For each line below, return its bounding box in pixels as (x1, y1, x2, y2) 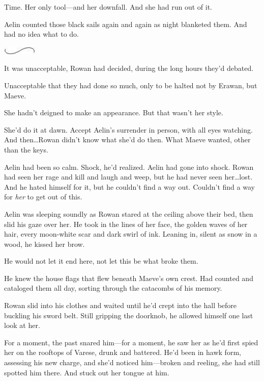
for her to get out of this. (4, 191, 82, 202)
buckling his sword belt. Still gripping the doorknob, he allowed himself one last (4, 310, 253, 320)
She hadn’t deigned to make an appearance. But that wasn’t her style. (4, 107, 223, 118)
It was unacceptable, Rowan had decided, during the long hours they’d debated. (4, 63, 254, 73)
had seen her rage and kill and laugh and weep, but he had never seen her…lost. (4, 171, 253, 182)
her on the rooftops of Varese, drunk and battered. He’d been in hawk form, (4, 347, 241, 358)
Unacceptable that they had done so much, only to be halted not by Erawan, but (4, 80, 257, 90)
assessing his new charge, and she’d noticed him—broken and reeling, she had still (4, 357, 260, 368)
